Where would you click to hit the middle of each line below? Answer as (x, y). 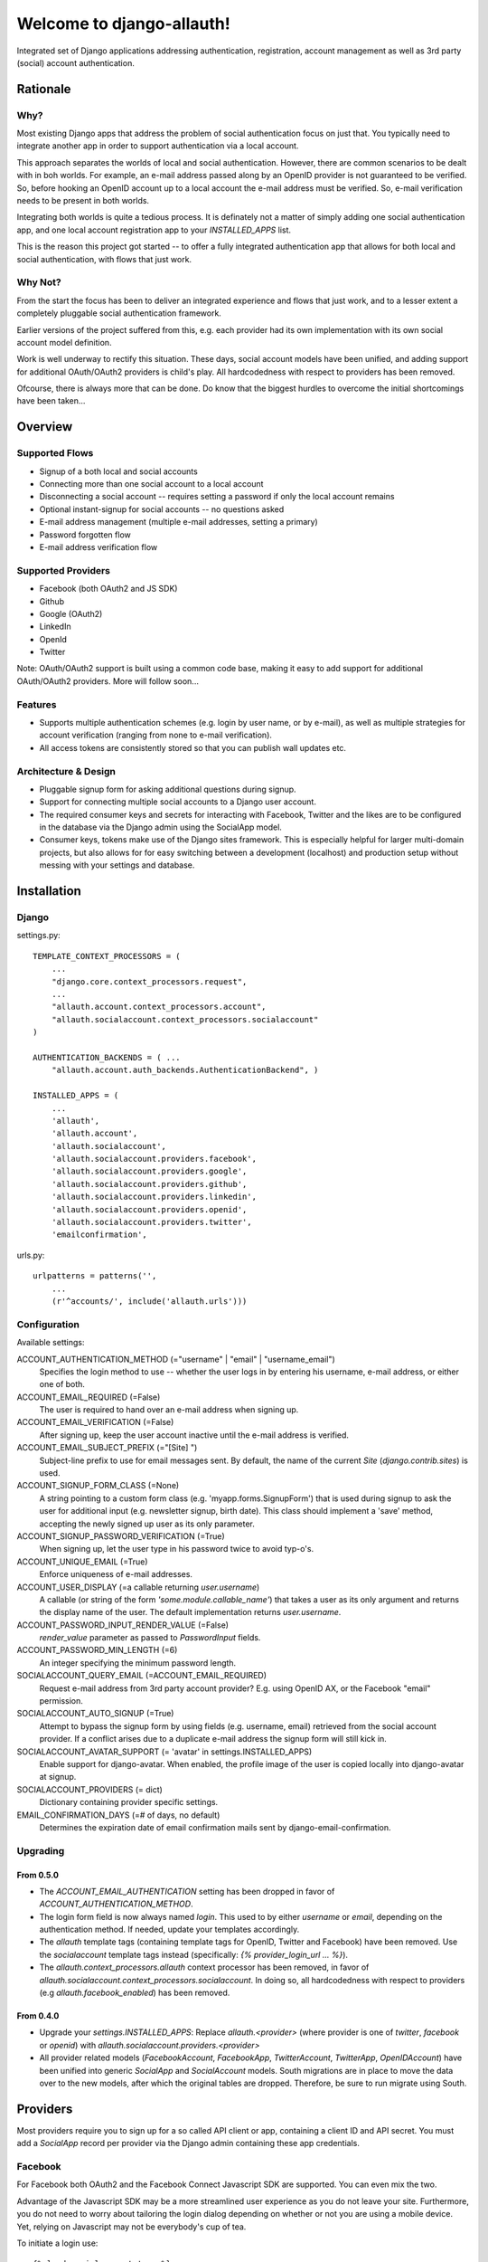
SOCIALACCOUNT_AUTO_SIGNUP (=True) (95, 1714)
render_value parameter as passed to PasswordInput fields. (150, 1638)
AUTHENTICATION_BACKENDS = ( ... (107, 1057)
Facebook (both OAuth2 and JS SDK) (108, 589)
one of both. (62, 1384)
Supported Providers (64, 570)
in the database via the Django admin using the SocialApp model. (160, 827)
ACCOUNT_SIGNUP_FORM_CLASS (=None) (98, 1486)
